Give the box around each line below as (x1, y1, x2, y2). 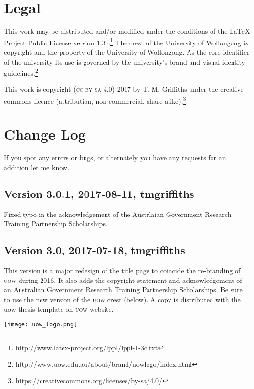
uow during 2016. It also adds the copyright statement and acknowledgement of (4, 275, 242, 285)
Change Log (4, 124, 86, 144)
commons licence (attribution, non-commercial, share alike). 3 (4, 94, 186, 106)
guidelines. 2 (4, 66, 38, 78)
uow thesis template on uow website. (4, 303, 114, 314)
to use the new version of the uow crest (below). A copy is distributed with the (4, 294, 241, 304)
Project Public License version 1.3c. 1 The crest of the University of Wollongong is (4, 36, 248, 47)
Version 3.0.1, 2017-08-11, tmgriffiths (4, 186, 194, 201)
